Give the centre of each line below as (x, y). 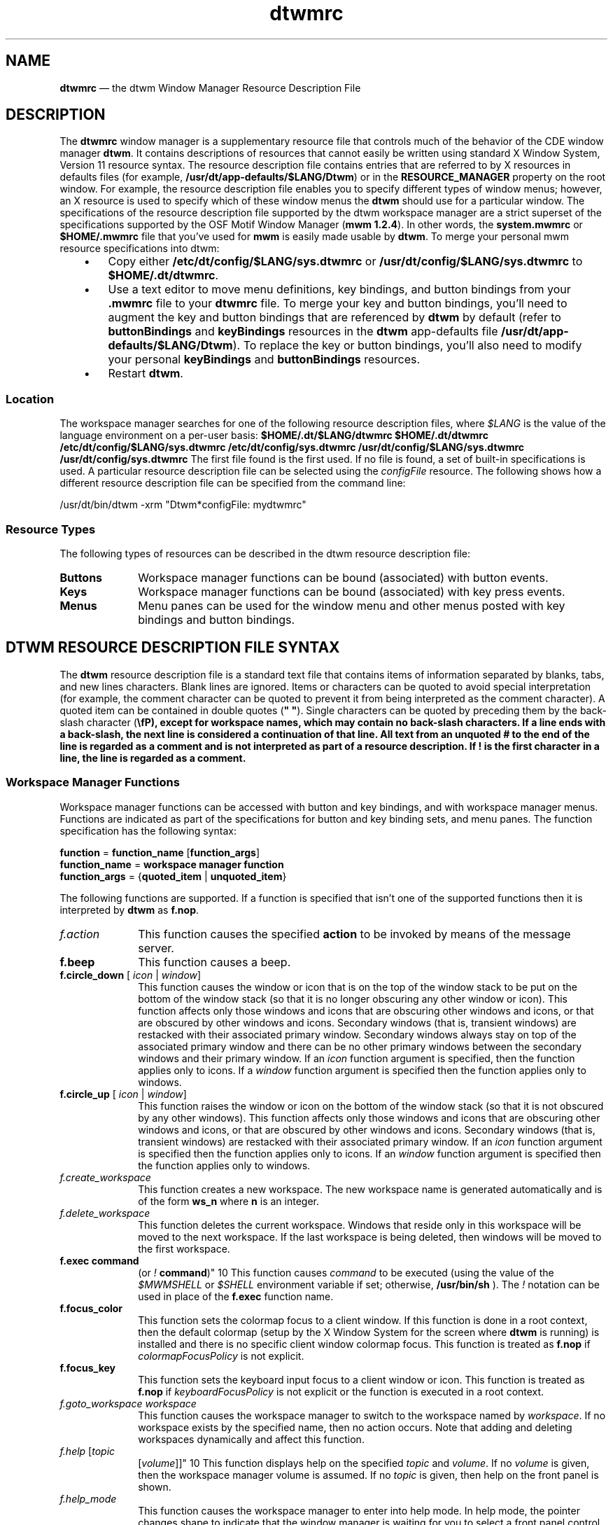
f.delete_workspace (105, 1213)
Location (30, 399)
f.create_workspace (105, 1177)
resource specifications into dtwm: (140, 249)
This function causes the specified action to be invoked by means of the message (354, 934)
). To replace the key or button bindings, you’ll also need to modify (407, 346)
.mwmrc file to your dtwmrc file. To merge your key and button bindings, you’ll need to (338, 304)
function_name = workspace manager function (172, 864)
